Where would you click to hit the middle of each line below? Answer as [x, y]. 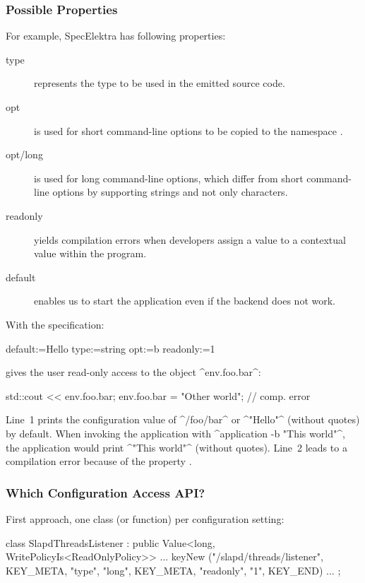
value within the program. [90, 253]
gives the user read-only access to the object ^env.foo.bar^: [133, 372]
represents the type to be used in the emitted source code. [160, 83]
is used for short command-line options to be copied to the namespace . [189, 130]
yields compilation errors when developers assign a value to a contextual [190, 239]
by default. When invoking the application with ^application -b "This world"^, [175, 433]
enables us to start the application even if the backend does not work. [185, 301]
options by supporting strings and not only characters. [170, 192]
